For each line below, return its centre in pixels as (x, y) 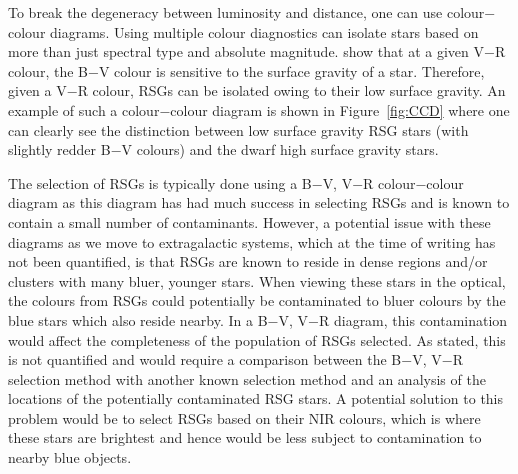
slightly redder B (59, 149)
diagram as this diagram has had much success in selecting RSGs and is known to (259, 202)
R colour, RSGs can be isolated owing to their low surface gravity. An (291, 90)
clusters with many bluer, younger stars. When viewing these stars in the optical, (257, 280)
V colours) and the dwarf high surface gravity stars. (280, 149)
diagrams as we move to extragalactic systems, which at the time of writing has (252, 241)
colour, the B (48, 70)
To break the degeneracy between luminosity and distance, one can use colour (246, 12)
